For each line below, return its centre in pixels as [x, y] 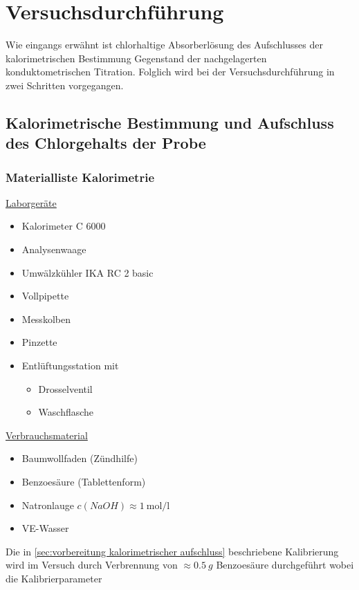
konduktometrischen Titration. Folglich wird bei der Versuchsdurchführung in [170, 72]
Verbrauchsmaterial [47, 435]
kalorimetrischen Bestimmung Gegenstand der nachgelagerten [136, 58]
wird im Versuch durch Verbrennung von [92, 565]
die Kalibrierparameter [54, 578]
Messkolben [46, 319]
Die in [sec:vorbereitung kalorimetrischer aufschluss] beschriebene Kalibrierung [172, 551]
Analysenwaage [54, 249]
